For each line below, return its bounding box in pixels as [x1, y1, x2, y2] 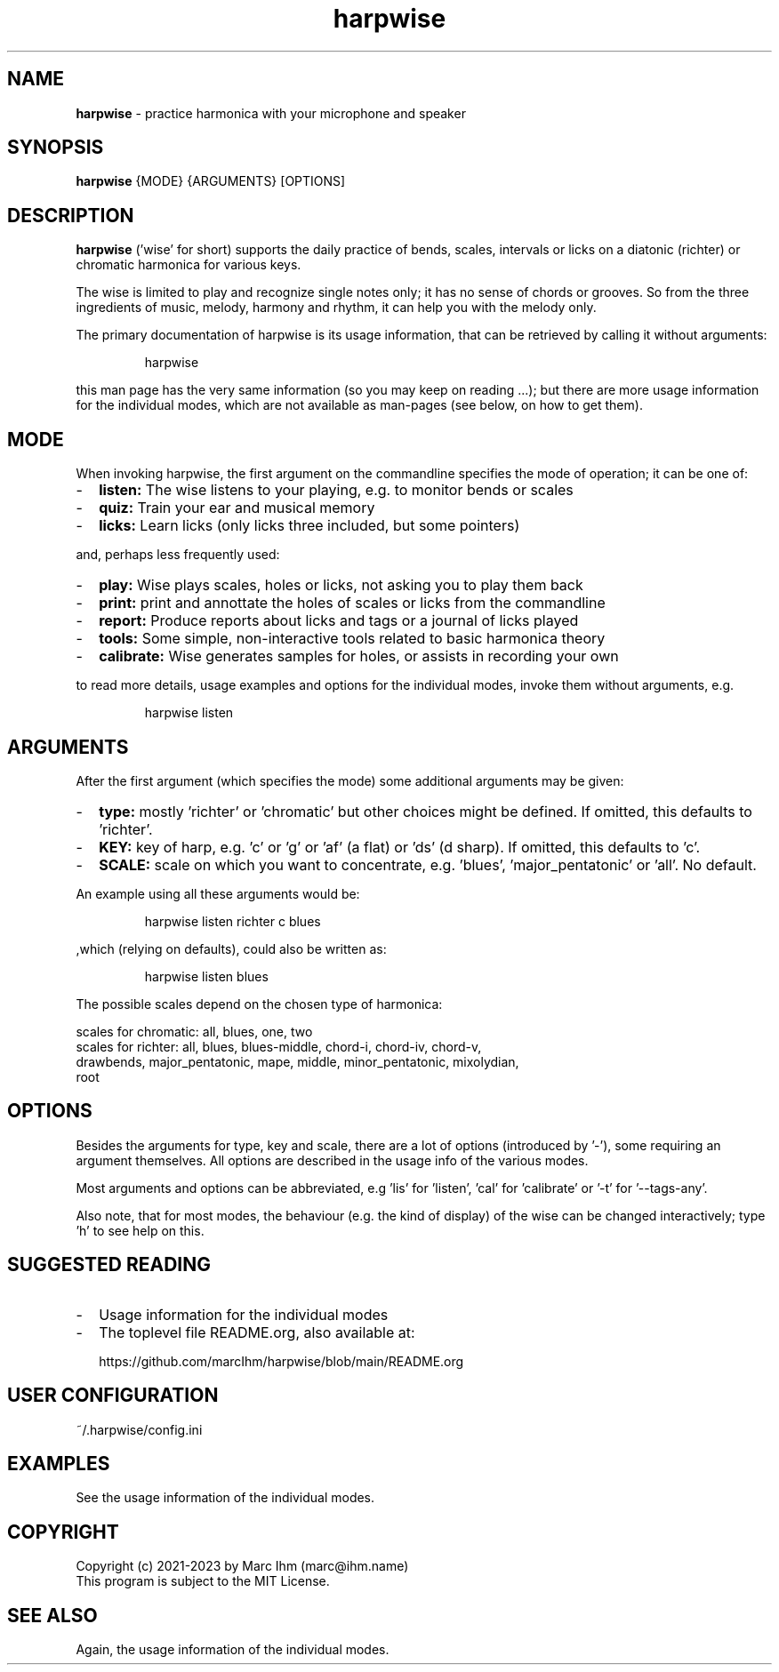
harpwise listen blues [144, 968, 269, 984]
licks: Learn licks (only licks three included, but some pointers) [99, 516, 520, 535]
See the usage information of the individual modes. [76, 1490, 375, 1506]
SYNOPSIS [7, 136, 104, 159]
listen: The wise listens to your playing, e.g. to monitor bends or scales [99, 481, 574, 500]
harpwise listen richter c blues [144, 913, 321, 929]
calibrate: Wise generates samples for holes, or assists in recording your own [99, 647, 619, 666]
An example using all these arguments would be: [76, 885, 360, 901]
